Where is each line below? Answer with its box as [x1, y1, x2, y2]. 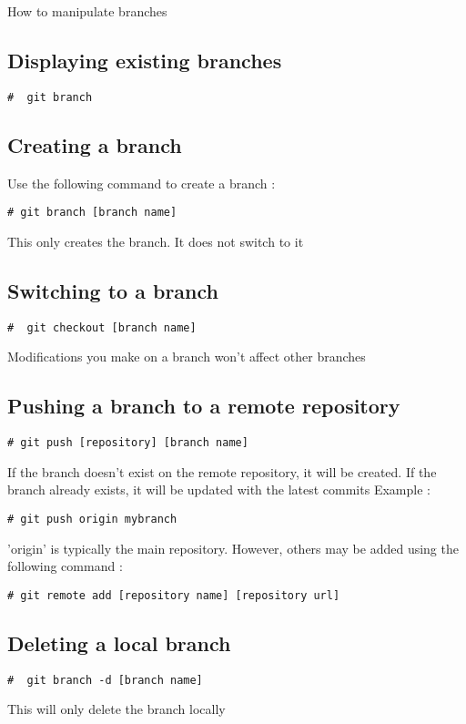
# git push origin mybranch [7, 513, 177, 525]
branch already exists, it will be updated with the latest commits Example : [7, 480, 431, 499]
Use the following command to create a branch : [7, 173, 276, 192]
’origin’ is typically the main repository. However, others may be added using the [7, 538, 459, 557]
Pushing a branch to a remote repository [7, 392, 400, 420]
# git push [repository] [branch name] [7, 436, 248, 450]
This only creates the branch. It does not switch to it [7, 231, 304, 250]
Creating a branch [7, 130, 182, 158]
